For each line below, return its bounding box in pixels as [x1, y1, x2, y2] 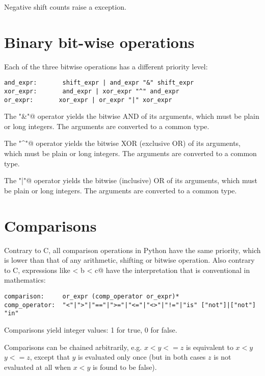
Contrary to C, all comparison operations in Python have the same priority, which [4, 244, 261, 255]
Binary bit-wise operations [4, 31, 195, 52]
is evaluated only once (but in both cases [78, 352, 206, 362]
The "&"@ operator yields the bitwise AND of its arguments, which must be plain [4, 111, 259, 121]
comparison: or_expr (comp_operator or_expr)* [4, 292, 179, 300]
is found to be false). [92, 361, 157, 372]
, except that [30, 352, 70, 362]
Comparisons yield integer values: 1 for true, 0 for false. [4, 324, 177, 335]
